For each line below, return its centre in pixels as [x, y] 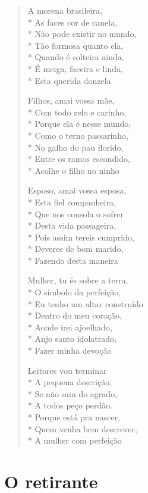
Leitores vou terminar [67, 370]
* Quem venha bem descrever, [82, 428]
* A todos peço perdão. [70, 405]
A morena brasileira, [65, 10]
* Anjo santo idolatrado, [72, 338]
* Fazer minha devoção [70, 350]
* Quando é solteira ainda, [76, 57]
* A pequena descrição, [70, 382]
